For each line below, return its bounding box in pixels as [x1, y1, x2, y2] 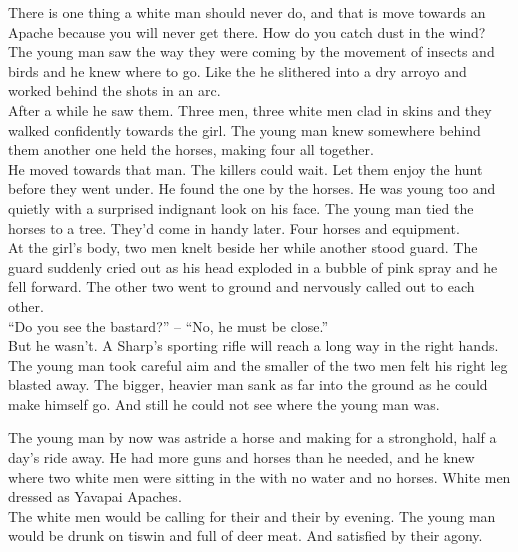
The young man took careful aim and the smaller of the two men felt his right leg [8, 354, 508, 375]
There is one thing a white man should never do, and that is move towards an [8, 2, 486, 22]
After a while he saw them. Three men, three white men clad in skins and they [8, 99, 492, 120]
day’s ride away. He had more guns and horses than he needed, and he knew [8, 447, 475, 468]
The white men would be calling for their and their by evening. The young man [8, 505, 496, 526]
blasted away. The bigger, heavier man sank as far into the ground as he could [8, 374, 488, 395]
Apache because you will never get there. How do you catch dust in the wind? [8, 21, 486, 42]
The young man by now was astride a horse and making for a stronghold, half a [8, 427, 497, 448]
